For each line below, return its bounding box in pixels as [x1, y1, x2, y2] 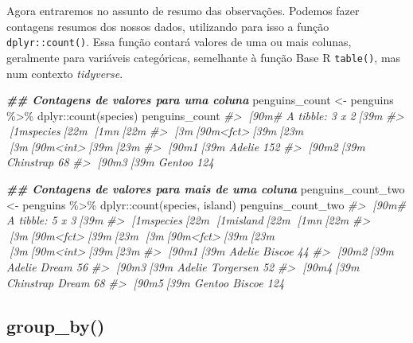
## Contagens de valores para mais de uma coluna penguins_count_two [6, 181, 405, 197]
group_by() [6, 313, 105, 337]
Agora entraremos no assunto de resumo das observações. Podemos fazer [6, 2, 360, 18]
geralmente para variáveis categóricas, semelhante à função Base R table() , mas [6, 49, 401, 65]
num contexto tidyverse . [6, 64, 123, 81]
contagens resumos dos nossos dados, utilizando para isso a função [6, 18, 329, 34]
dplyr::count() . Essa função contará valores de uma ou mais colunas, [6, 33, 352, 50]
